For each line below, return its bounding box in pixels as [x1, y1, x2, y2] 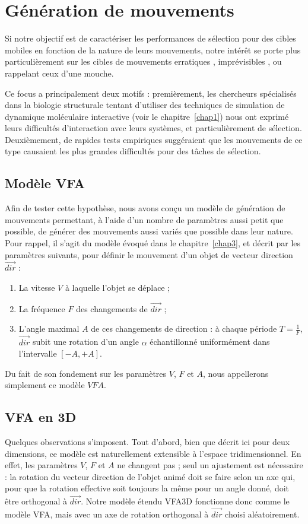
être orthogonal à [5, 495, 68, 507]
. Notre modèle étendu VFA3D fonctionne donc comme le [81, 495, 290, 507]
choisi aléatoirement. [225, 508, 300, 520]
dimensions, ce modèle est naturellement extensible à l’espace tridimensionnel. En [5, 447, 301, 459]
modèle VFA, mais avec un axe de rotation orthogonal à [5, 508, 209, 520]
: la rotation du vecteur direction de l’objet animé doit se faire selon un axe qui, [5, 470, 296, 482]
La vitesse [18, 281, 55, 294]
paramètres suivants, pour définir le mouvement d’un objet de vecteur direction [5, 248, 293, 261]
